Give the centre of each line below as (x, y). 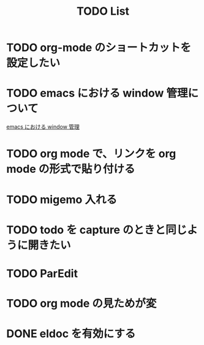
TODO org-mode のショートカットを (99, 48)
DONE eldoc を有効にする (71, 334)
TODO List (103, 11)
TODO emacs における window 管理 (97, 93)
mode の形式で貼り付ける (71, 169)
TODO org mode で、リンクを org (91, 154)
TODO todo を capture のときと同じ (97, 229)
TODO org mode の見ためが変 (81, 304)
